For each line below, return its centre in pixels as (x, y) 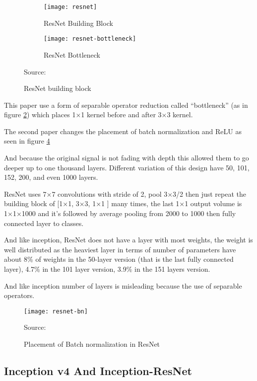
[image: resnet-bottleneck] (90, 39)
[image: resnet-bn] (56, 311)
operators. (19, 295)
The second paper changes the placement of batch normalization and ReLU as (123, 131)
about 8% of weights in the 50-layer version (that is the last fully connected (119, 259)
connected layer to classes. (44, 223)
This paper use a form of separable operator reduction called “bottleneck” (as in (126, 105)
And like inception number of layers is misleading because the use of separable (123, 285)
